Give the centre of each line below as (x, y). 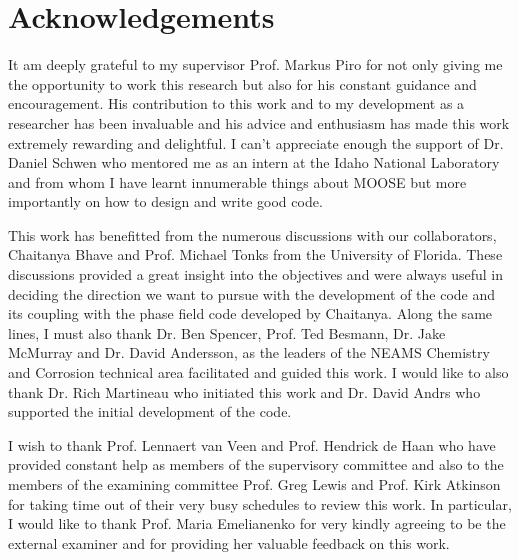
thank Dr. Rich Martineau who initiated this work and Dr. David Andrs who (244, 391)
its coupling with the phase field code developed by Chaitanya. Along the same (250, 313)
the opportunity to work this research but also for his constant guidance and (242, 83)
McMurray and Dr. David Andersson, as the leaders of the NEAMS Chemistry (249, 352)
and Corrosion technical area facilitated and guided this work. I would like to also (258, 372)
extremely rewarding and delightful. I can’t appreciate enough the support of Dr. (256, 142)
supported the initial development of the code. (150, 411)
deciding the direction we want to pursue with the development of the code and (252, 293)
